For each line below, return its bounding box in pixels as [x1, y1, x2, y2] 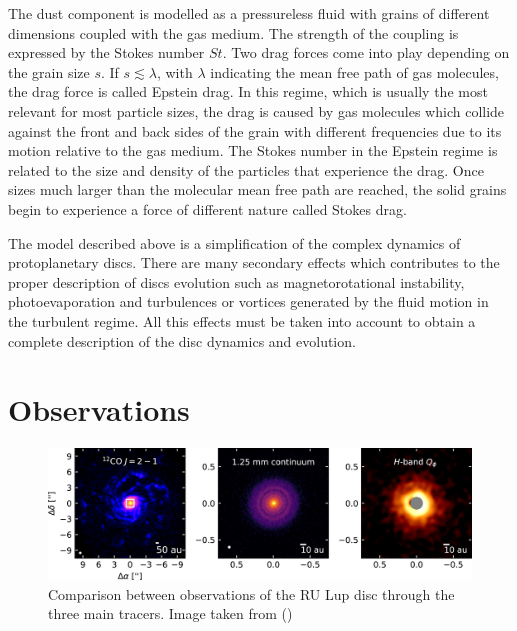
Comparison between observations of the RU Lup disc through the [48, 583, 455, 604]
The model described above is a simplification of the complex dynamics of [8, 232, 461, 253]
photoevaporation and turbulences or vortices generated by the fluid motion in [8, 291, 489, 312]
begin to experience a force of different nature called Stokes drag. [8, 198, 407, 219]
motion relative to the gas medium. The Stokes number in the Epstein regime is [8, 140, 498, 161]
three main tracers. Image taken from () [48, 603, 293, 624]
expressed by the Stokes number [8, 42, 205, 63]
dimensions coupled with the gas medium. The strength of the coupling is [8, 22, 459, 43]
